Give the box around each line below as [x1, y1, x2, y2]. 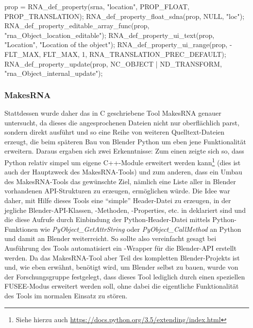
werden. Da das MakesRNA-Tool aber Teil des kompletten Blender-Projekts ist [4, 252, 240, 262]
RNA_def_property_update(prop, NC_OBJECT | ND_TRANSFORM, [4, 58, 222, 69]
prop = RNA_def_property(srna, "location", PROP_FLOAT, [4, 1, 189, 11]
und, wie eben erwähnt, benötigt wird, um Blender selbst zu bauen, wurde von [4, 262, 238, 272]
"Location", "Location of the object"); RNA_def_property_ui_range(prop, [4, 39, 228, 50]
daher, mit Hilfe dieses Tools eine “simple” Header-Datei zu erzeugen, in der [4, 195, 231, 205]
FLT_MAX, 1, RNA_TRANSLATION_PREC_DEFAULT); [43, 49, 226, 59]
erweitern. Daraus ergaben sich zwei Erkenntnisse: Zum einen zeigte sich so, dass [4, 146, 244, 156]
